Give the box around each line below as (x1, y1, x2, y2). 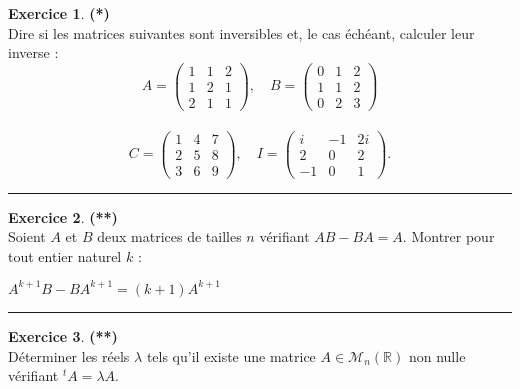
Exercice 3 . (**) (8, 325, 118, 346)
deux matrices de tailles (97, 226, 242, 247)
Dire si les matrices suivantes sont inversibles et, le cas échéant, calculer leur (8, 22, 475, 43)
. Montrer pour (402, 226, 495, 247)
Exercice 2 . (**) (8, 206, 118, 227)
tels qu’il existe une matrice (146, 345, 316, 366)
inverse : (8, 42, 59, 63)
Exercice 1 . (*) (8, 3, 110, 23)
